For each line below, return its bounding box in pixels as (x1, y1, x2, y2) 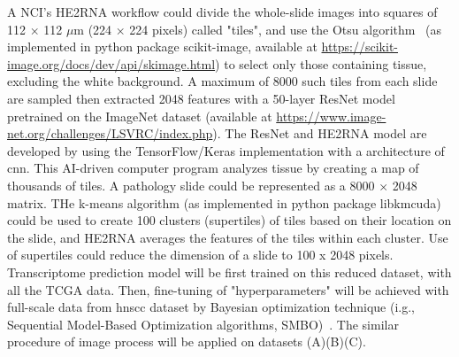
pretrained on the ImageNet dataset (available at (7, 106, 272, 125)
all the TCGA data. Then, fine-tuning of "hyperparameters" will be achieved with (7, 280, 449, 299)
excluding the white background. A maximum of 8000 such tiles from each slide (7, 72, 438, 90)
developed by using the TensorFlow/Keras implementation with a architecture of (7, 141, 445, 159)
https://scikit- (321, 37, 399, 56)
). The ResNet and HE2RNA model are (212, 124, 427, 143)
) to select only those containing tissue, (215, 54, 427, 73)
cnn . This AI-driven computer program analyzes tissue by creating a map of (7, 159, 419, 177)
